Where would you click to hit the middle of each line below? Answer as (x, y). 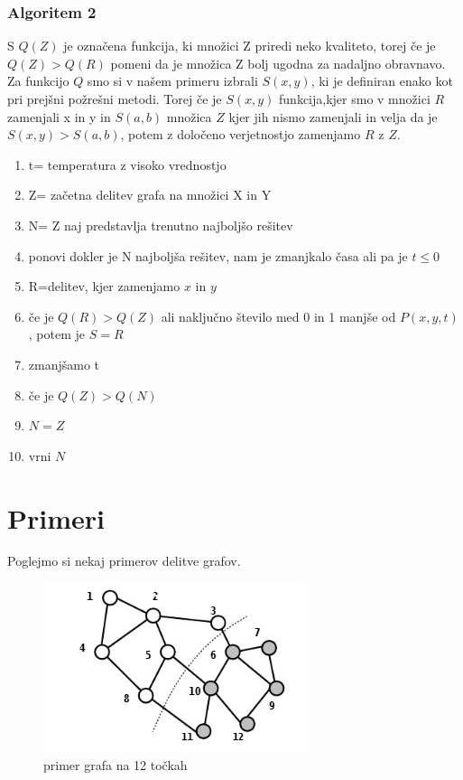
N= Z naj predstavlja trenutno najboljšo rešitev (161, 225)
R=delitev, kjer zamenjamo (104, 286)
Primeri (56, 517)
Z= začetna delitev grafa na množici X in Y (150, 195)
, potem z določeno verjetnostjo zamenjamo (241, 134)
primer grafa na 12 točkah (116, 764)
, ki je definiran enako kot (382, 81)
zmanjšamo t (64, 364)
